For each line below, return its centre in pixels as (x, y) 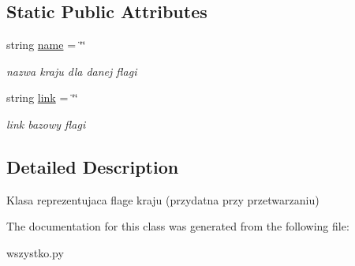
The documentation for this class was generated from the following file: (178, 226)
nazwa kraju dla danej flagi (72, 71)
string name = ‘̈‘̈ (46, 45)
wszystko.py (35, 252)
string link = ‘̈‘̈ (42, 97)
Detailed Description (93, 166)
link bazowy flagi (46, 124)
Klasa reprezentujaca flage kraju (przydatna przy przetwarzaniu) (163, 199)
